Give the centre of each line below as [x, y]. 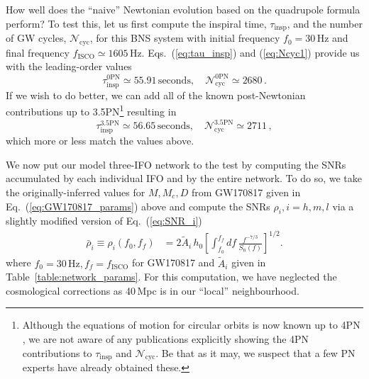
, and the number [325, 23]
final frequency [38, 52]
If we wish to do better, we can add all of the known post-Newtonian [156, 95]
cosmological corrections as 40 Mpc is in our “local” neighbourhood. [153, 290]
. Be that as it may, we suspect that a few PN [255, 352]
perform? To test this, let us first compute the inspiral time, [136, 23]
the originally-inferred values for [76, 192]
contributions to [57, 352]
